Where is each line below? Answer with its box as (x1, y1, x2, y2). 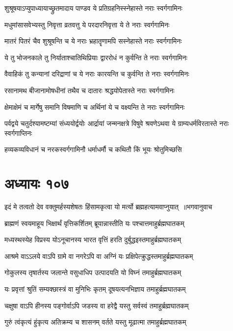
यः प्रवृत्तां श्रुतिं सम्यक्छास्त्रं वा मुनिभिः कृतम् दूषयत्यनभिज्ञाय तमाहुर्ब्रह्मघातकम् (4, 284, 186, 294)
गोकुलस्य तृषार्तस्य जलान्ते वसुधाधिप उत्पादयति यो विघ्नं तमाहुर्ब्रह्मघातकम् (4, 267, 181, 278)
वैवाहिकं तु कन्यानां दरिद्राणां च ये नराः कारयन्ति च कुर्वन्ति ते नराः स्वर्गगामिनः (4, 69, 189, 79)
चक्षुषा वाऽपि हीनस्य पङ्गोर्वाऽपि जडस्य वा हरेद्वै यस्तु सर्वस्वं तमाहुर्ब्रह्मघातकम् (4, 300, 189, 310)
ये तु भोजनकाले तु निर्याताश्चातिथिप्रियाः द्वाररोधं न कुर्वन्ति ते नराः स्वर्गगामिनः (4, 52, 187, 62)
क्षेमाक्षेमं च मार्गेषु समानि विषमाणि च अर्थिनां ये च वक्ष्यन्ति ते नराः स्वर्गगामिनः (4, 102, 185, 112)
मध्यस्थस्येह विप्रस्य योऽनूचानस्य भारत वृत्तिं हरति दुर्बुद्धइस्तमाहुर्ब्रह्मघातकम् (4, 234, 181, 245)
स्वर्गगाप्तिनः (4, 127, 32, 138)
